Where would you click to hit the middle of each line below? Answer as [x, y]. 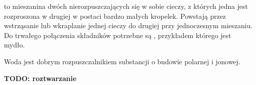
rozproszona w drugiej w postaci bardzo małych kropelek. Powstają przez [115, 16]
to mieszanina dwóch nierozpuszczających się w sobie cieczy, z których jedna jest [126, 6]
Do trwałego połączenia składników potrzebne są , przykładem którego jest [118, 35]
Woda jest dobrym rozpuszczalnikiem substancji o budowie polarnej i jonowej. [122, 61]
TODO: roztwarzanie [40, 78]
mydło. [15, 45]
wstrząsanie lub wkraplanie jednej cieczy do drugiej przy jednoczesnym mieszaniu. [128, 25]
